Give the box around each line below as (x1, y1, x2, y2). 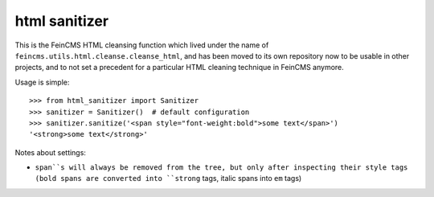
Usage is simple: (14, 77, 70, 87)
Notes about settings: (14, 147, 86, 157)
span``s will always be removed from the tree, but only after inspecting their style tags (35, 163, 408, 172)
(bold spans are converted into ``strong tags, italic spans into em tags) (35, 174, 302, 183)
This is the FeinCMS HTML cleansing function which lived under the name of (14, 40, 269, 50)
